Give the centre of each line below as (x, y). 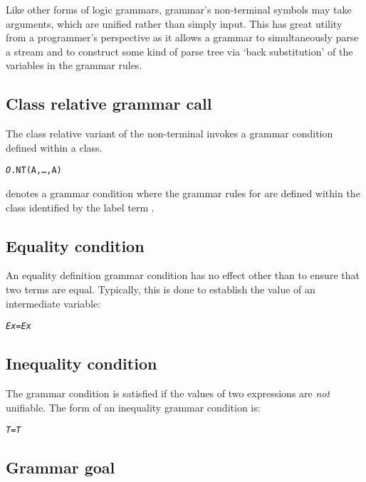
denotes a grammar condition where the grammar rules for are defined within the (183, 193)
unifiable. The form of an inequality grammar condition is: (133, 407)
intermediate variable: (53, 303)
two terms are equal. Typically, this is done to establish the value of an (161, 289)
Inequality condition (82, 363)
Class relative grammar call (109, 104)
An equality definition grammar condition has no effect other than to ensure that (183, 275)
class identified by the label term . (80, 207)
